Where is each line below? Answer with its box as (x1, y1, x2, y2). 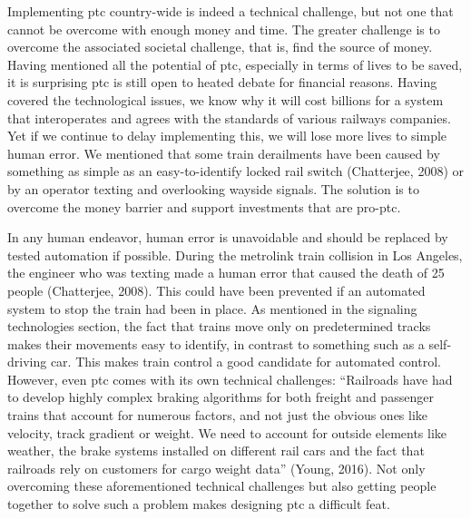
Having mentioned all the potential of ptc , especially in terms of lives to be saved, (7, 54, 463, 73)
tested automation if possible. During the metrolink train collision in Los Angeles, (7, 245, 463, 264)
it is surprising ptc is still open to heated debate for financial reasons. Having (7, 73, 437, 92)
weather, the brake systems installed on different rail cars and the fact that (7, 441, 425, 460)
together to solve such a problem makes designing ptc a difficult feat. (7, 495, 390, 514)
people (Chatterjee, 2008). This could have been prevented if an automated (7, 280, 426, 299)
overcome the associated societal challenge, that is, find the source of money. (7, 37, 433, 56)
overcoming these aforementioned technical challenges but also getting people (7, 476, 437, 495)
